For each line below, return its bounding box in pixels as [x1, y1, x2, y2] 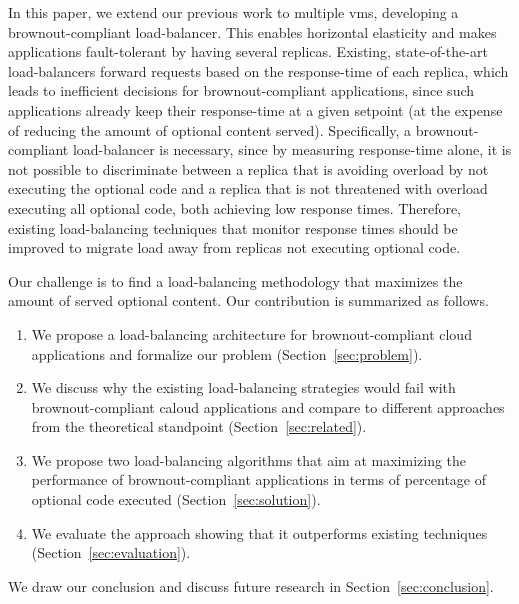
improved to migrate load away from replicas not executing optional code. [8, 237, 461, 258]
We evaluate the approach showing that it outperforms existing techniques [31, 522, 488, 543]
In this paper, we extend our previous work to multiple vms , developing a [8, 2, 459, 22]
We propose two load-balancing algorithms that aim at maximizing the [31, 449, 467, 470]
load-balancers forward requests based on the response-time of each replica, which [8, 60, 509, 81]
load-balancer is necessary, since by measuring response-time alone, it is [72, 139, 512, 160]
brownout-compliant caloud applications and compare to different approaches [31, 396, 505, 417]
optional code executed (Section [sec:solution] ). [31, 489, 321, 510]
